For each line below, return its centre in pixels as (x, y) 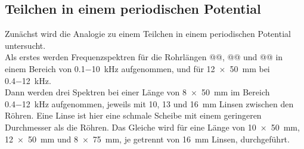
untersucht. (25, 45)
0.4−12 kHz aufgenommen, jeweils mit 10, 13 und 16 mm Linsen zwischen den (149, 103)
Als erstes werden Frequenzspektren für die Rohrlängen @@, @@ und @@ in (144, 57)
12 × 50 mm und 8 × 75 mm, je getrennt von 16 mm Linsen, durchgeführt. (147, 139)
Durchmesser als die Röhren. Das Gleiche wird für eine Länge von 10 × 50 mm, (152, 127)
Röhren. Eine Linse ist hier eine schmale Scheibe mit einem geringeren (133, 115)
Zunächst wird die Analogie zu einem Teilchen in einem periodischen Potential (148, 34)
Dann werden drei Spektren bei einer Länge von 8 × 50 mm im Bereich (137, 92)
